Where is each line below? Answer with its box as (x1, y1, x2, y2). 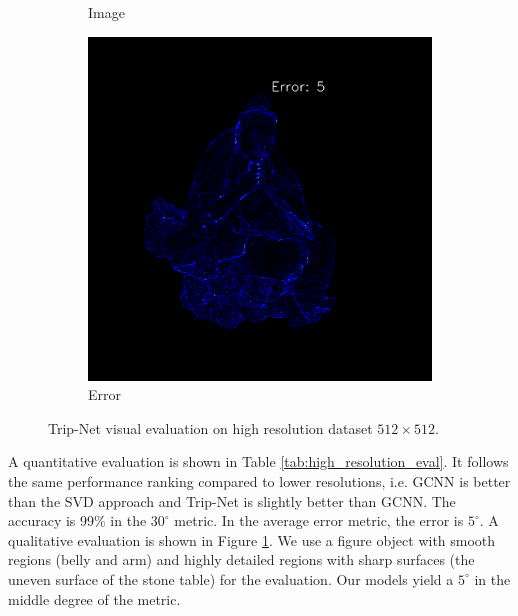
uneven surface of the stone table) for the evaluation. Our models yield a (8, 568, 454, 589)
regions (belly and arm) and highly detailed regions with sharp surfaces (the (8, 549, 475, 570)
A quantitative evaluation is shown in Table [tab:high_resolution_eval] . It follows (8, 451, 509, 472)
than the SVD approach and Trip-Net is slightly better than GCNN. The (8, 490, 456, 511)
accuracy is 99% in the (8, 510, 147, 531)
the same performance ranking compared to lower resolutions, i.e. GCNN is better (8, 470, 511, 491)
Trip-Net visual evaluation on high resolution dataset (48, 417, 373, 438)
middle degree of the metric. (8, 588, 181, 609)
